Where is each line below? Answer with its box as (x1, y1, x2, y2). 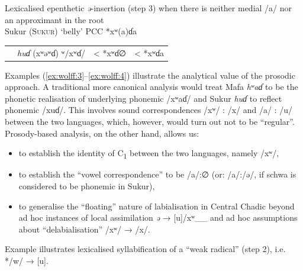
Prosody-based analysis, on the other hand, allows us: (5, 127, 199, 139)
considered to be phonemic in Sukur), (18, 179, 155, 192)
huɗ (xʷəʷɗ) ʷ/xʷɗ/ (17, 46, 85, 59)
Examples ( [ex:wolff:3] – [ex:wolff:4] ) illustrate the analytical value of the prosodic (5, 69, 295, 81)
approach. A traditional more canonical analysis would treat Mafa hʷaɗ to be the (5, 80, 298, 93)
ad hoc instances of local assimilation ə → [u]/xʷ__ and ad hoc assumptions (18, 211, 298, 224)
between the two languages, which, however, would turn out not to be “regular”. (5, 115, 295, 127)
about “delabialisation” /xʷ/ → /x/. (18, 222, 150, 235)
